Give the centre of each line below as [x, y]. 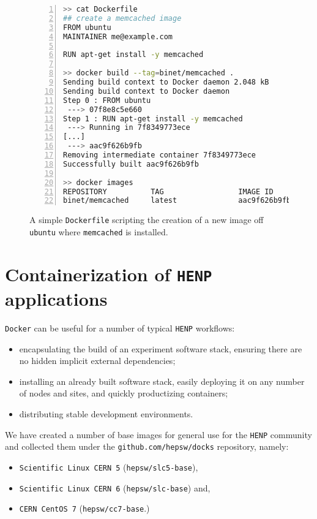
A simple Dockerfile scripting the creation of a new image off [147, 220]
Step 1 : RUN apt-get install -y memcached [153, 119]
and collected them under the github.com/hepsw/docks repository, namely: [147, 446]
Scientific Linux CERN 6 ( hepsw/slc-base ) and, [115, 487]
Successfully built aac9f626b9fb [131, 164]
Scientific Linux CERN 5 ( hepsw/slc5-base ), [109, 467]
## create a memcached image [122, 18]
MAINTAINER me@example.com [118, 36]
